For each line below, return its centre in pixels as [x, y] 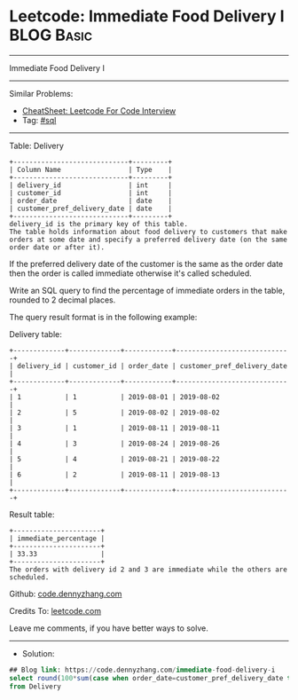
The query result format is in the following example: [103, 317]
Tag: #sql [39, 120]
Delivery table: [35, 334]
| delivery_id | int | [91, 185]
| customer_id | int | [91, 193]
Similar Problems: [41, 93]
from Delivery [35, 686]
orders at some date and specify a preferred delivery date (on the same [149, 240]
